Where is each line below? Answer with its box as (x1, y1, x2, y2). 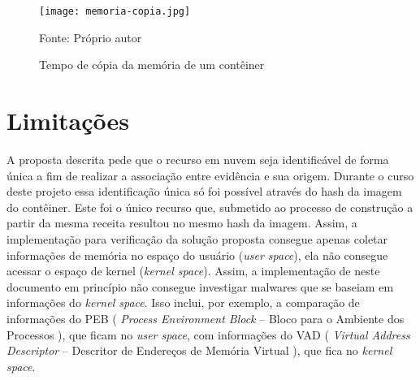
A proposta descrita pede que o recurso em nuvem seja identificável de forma (6, 150, 389, 167)
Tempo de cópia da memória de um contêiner (39, 56, 265, 73)
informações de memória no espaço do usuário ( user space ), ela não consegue (6, 246, 388, 263)
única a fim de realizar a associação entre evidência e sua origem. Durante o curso (6, 166, 414, 184)
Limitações (6, 104, 130, 137)
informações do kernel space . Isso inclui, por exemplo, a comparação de (6, 294, 360, 311)
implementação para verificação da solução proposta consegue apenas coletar (6, 230, 388, 247)
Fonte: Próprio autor (39, 28, 142, 45)
